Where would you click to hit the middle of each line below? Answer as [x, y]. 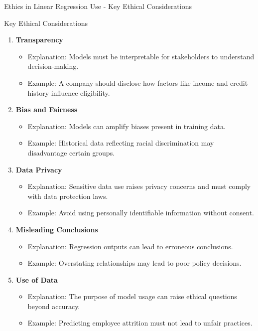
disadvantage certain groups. [71, 152]
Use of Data [37, 279]
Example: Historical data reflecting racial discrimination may [121, 143]
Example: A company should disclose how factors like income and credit [138, 83]
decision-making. [53, 66]
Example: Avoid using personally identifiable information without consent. [141, 213]
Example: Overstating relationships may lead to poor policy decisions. [134, 263]
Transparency [39, 40]
